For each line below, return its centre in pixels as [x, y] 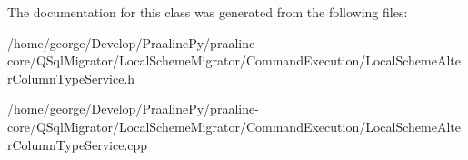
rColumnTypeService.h [71, 78]
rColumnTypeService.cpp [78, 144]
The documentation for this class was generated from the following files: [208, 12]
